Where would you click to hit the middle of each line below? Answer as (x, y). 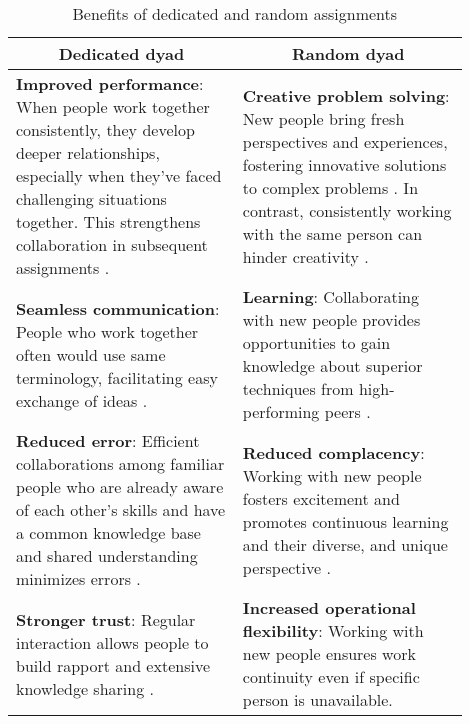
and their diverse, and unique (345, 544)
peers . (347, 411)
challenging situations (91, 198)
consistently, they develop (105, 129)
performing (281, 411)
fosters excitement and (321, 498)
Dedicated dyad (121, 53)
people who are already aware (120, 486)
